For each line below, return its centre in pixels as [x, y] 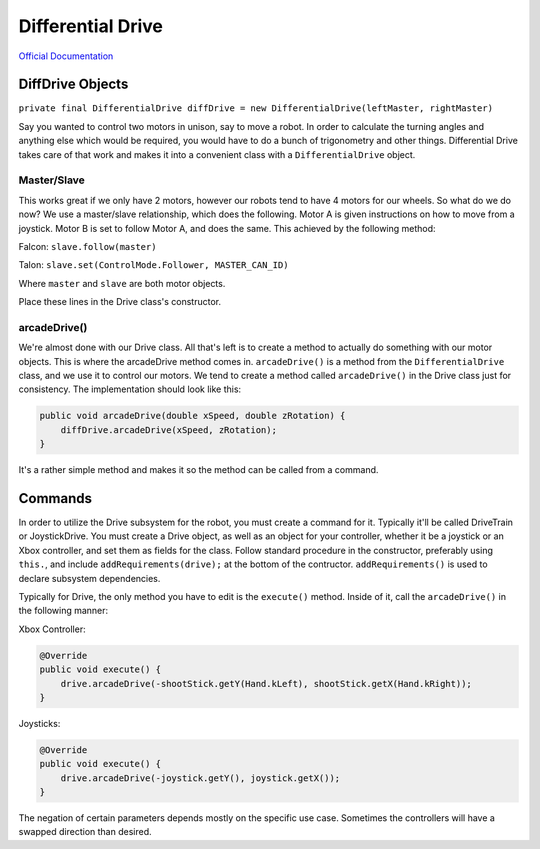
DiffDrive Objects [73, 84]
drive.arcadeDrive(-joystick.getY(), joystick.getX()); [200, 778]
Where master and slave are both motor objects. [122, 283]
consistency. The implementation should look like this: [130, 389]
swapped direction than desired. [85, 832]
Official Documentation [66, 56]
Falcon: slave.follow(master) [87, 246]
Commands [55, 498]
